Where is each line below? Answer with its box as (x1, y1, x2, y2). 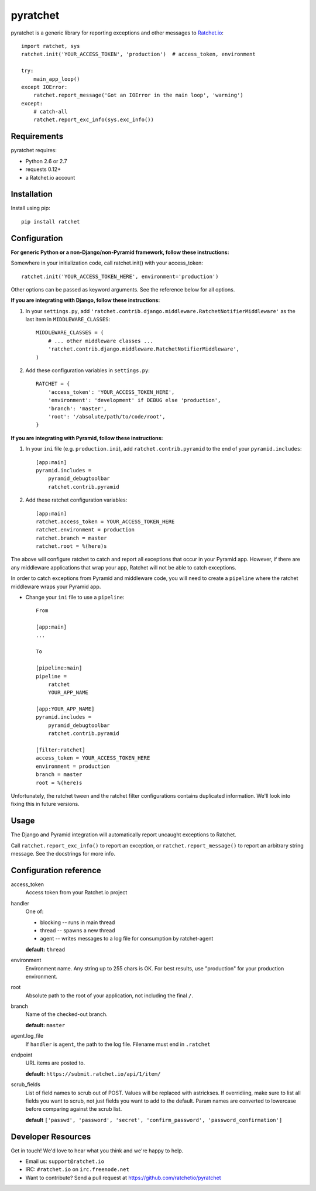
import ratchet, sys (21, 43, 80, 49)
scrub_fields (11, 1081, 40, 1088)
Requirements (11, 132, 64, 142)
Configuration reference (11, 865, 102, 875)
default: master (25, 1021, 66, 1028)
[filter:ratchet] (36, 747, 85, 753)
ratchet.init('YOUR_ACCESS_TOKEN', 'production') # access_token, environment (21, 51, 256, 58)
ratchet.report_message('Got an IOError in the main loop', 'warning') (33, 92, 243, 99)
